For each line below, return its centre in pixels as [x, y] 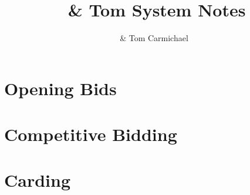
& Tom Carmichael [154, 38]
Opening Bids [60, 88]
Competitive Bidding [91, 134]
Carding [38, 180]
